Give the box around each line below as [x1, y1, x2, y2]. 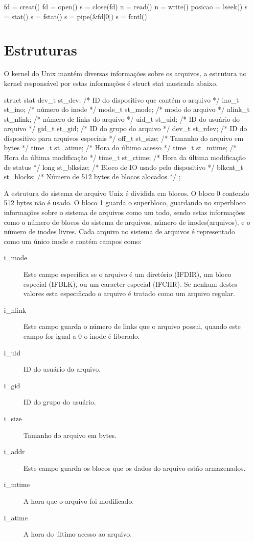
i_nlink [4, 304, 26, 315]
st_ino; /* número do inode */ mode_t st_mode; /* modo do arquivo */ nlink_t [4, 104, 250, 114]
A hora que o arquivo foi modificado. [23, 495, 134, 506]
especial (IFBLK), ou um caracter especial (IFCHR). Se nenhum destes [23, 278, 237, 289]
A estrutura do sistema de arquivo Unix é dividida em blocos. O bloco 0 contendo [4, 188, 250, 198]
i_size [4, 413, 22, 423]
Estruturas [4, 40, 77, 60]
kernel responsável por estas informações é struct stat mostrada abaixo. [4, 78, 218, 88]
